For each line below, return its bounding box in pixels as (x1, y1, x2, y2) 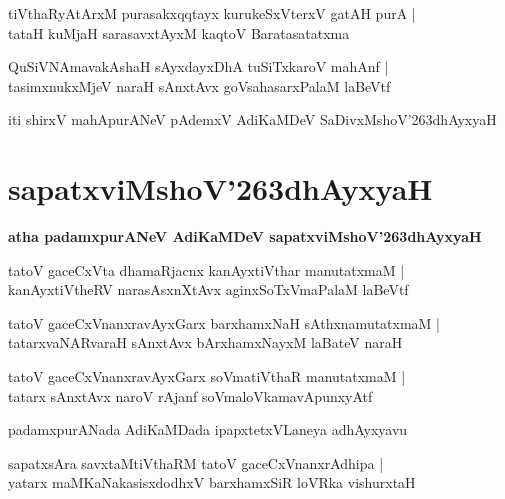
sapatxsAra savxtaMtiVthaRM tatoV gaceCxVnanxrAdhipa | (8, 452, 384, 473)
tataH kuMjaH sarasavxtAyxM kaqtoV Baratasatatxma (8, 22, 350, 43)
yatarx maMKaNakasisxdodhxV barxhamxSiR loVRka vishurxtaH (8, 472, 416, 493)
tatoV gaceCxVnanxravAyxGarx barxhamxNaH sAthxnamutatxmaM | (8, 312, 441, 333)
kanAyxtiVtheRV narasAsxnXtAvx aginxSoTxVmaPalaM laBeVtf (8, 279, 409, 300)
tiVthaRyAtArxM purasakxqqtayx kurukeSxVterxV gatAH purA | (8, 3, 416, 23)
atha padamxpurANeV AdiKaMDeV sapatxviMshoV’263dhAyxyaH (8, 226, 482, 247)
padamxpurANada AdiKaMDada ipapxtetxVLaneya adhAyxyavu (8, 419, 408, 440)
